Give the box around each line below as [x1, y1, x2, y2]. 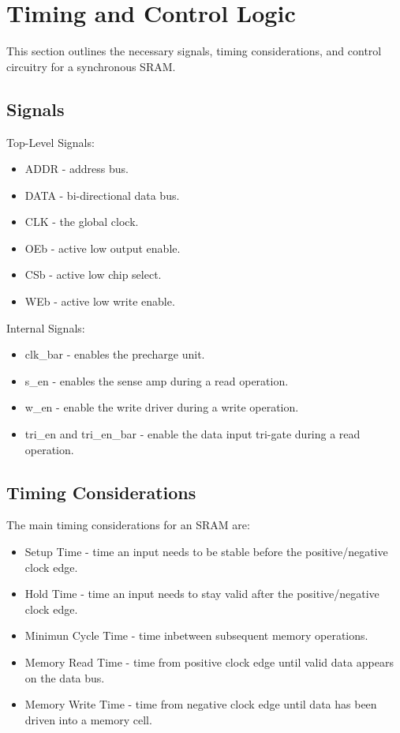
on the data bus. [24, 669, 105, 686]
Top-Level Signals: [6, 133, 95, 150]
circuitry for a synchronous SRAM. [6, 58, 176, 74]
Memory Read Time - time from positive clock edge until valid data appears [24, 654, 394, 670]
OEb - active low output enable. [24, 239, 181, 256]
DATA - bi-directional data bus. [24, 186, 180, 203]
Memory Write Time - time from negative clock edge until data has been [24, 696, 377, 712]
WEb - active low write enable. [24, 293, 175, 310]
